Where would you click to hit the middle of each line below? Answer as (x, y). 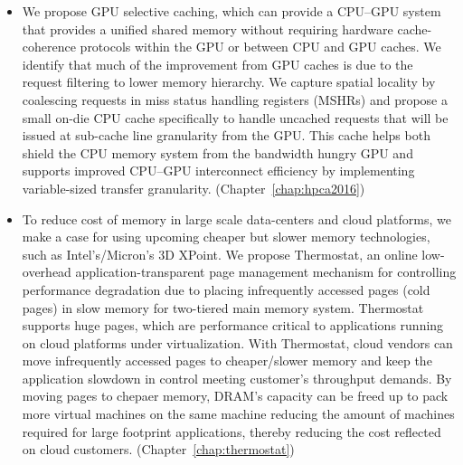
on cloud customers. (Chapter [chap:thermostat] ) (158, 449)
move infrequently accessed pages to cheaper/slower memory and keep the (227, 361)
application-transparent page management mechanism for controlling (266, 272)
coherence (49, 47)
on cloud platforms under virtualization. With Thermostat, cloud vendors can (237, 342)
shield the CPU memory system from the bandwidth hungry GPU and (217, 152)
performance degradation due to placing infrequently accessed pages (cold (226, 289)
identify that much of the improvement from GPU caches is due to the (217, 64)
